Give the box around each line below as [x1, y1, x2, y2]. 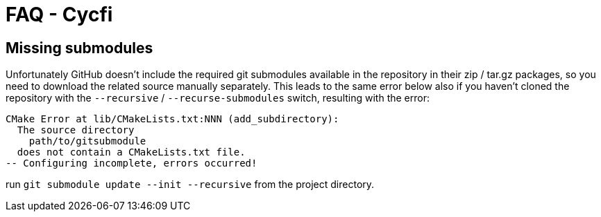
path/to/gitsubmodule [28, 135, 146, 147]
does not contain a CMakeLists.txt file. [17, 147, 246, 158]
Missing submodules [6, 39, 153, 57]
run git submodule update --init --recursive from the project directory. [6, 178, 375, 191]
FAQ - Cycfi [6, 3, 113, 26]
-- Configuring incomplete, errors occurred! [6, 158, 257, 169]
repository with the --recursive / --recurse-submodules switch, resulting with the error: [6, 92, 430, 104]
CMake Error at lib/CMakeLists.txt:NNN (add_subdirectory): [6, 113, 339, 125]
